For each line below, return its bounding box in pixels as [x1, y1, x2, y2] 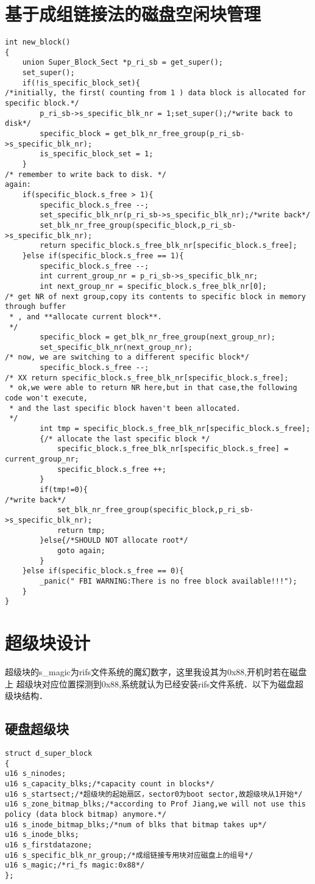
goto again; [57, 546, 105, 555]
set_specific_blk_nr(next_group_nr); [40, 342, 193, 352]
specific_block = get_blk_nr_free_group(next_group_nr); [40, 333, 275, 342]
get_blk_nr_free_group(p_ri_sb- [113, 129, 245, 139]
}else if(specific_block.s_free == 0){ [22, 567, 184, 576]
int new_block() [5, 38, 71, 47]
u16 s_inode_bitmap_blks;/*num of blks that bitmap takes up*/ [5, 820, 267, 829]
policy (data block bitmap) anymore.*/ [5, 810, 166, 819]
